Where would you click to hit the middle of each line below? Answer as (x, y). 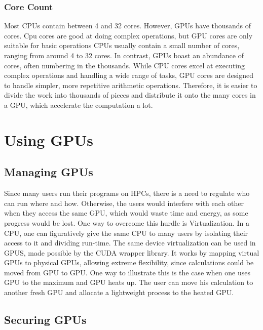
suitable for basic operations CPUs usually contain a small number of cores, (122, 45)
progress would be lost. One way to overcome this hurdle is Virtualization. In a (127, 222)
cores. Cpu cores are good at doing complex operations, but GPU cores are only (128, 35)
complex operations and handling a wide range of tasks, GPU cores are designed (129, 75)
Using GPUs (49, 139)
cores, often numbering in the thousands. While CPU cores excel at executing (125, 65)
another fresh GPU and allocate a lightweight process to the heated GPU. (119, 292)
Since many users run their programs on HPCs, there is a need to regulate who (127, 193)
